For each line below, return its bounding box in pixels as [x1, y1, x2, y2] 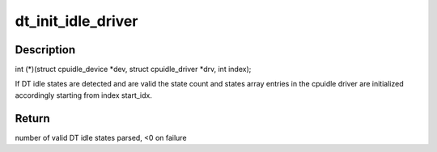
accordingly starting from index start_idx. [15, 90, 153, 100]
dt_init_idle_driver [15, 12, 138, 30]
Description [15, 43, 76, 57]
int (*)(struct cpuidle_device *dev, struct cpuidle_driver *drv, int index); [15, 65, 252, 74]
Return [15, 112, 50, 125]
